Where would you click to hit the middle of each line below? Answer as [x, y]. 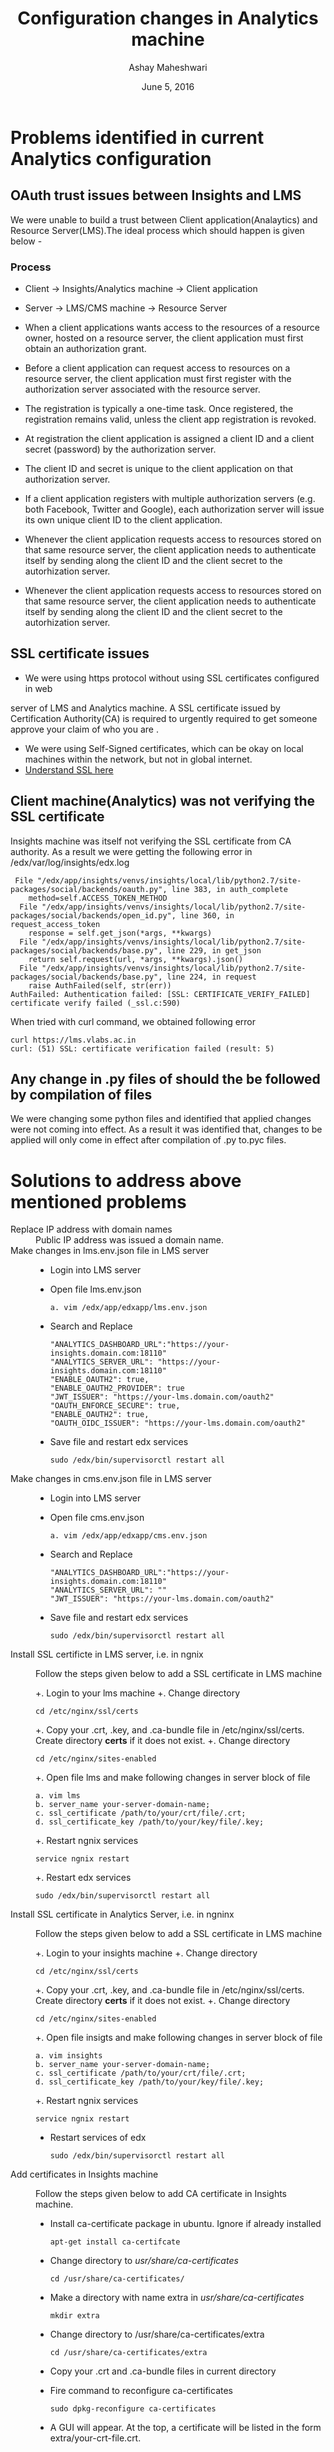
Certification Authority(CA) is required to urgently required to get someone [164, 718]
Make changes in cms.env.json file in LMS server [111, 1479]
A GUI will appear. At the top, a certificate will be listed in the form [185, 2428]
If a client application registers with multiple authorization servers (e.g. [170, 499]
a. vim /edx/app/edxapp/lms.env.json [128, 1308]
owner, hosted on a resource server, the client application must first [164, 338]
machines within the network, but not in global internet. [138, 759]
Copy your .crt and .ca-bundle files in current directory [163, 2371]
